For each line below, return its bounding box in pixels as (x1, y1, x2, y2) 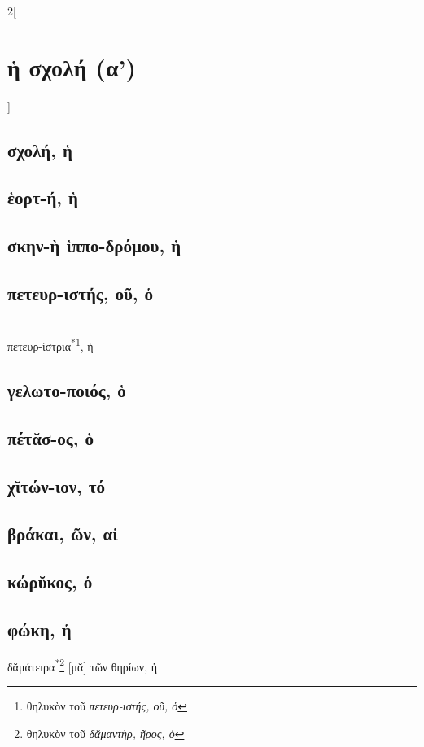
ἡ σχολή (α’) (7, 50, 136, 83)
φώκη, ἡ (7, 617, 72, 641)
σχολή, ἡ (7, 137, 72, 162)
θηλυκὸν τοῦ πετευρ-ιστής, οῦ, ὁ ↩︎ (26, 697, 187, 714)
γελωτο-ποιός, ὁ (7, 378, 126, 403)
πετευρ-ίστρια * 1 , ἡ (7, 335, 94, 355)
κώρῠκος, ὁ (7, 569, 93, 594)
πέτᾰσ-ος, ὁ (7, 425, 94, 450)
